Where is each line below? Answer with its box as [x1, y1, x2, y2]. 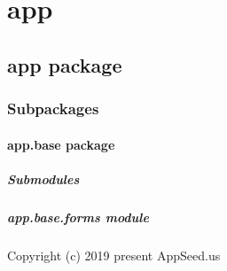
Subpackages [7, 97, 99, 120]
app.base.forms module [7, 207, 149, 226]
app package [7, 50, 122, 78]
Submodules [7, 169, 80, 188]
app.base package [7, 135, 115, 153]
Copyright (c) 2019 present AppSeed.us [7, 245, 221, 264]
